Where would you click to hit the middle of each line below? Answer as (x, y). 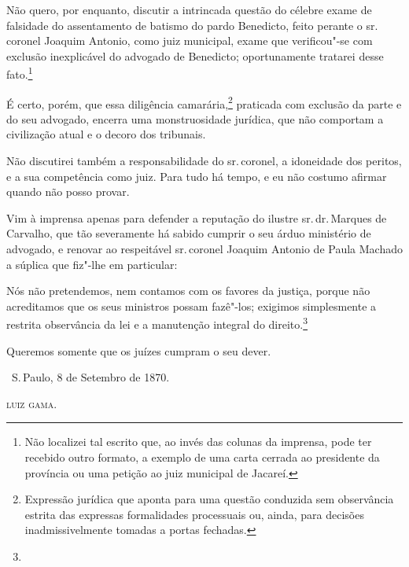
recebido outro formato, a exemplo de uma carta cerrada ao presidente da (202, 457)
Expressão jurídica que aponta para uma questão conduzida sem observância (209, 499)
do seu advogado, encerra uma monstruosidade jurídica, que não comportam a (195, 118)
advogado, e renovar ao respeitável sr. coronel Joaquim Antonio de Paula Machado (204, 249)
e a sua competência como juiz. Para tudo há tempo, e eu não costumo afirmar (197, 176)
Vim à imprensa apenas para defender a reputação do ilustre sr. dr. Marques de (197, 217)
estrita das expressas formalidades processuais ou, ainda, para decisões (194, 514)
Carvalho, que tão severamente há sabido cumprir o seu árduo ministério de (189, 233)
